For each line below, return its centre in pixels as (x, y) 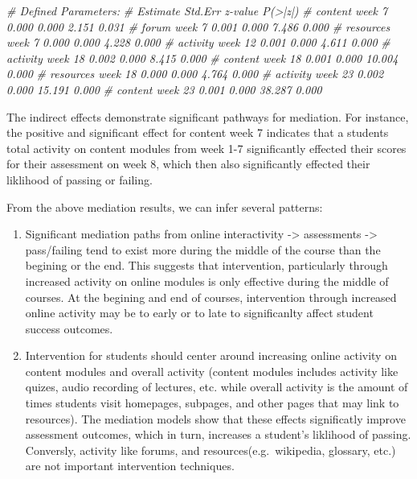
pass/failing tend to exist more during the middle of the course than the (203, 249)
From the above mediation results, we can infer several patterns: (165, 206)
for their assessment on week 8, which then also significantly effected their (188, 164)
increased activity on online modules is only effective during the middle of (207, 281)
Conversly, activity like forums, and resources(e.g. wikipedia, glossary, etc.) (211, 450)
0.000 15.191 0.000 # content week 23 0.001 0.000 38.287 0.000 (164, 89)
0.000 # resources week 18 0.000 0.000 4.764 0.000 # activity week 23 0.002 (195, 74)
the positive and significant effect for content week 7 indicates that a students (198, 132)
